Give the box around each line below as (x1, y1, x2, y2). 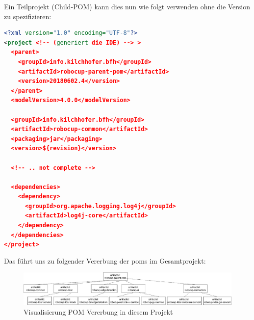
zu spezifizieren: (4, 11, 51, 21)
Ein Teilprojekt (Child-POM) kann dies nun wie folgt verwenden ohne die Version (4, 1, 250, 11)
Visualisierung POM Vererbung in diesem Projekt (24, 307, 173, 317)
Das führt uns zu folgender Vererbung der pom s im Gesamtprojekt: (4, 255, 206, 266)
